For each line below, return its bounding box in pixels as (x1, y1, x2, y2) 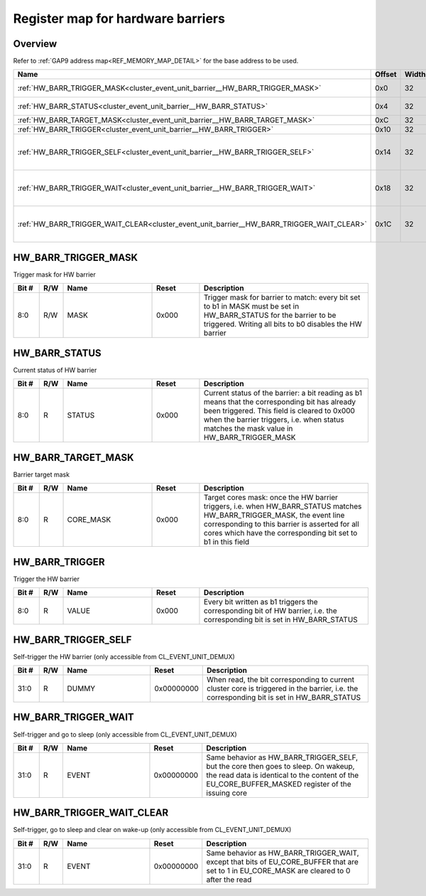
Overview (13, 38, 58, 50)
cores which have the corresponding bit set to (203, 528, 358, 538)
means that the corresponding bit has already (203, 397, 356, 407)
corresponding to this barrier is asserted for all (203, 519, 360, 529)
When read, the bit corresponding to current (207, 674, 355, 684)
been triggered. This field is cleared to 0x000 (203, 406, 355, 416)
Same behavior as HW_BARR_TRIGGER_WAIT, (206, 848, 359, 858)
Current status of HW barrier (13, 366, 97, 374)
